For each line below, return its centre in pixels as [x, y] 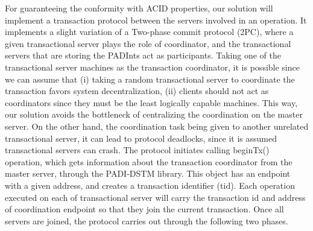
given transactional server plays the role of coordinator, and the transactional [148, 43]
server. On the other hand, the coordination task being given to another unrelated [157, 126]
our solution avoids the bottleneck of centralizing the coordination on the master [154, 114]
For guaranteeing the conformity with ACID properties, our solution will [139, 8]
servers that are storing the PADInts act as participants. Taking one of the [143, 55]
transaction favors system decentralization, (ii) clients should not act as [137, 91]
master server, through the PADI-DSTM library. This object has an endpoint [148, 173]
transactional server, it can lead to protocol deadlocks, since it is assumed [141, 138]
